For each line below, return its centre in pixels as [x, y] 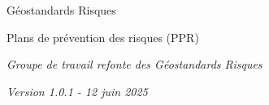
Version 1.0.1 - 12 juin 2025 [77, 91]
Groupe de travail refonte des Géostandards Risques [134, 64]
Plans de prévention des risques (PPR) [103, 37]
